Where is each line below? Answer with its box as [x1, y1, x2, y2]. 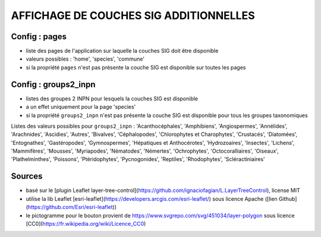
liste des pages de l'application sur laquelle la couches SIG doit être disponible [26, 48, 219, 55]
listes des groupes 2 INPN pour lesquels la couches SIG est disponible [26, 95, 199, 102]
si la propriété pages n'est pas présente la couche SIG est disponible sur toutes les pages [26, 64, 246, 71]
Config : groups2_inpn [11, 79, 96, 89]
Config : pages [11, 31, 67, 42]
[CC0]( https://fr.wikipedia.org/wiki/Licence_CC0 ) [26, 220, 146, 227]
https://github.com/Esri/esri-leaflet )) [27, 204, 117, 211]
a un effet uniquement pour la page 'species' [26, 103, 136, 110]
